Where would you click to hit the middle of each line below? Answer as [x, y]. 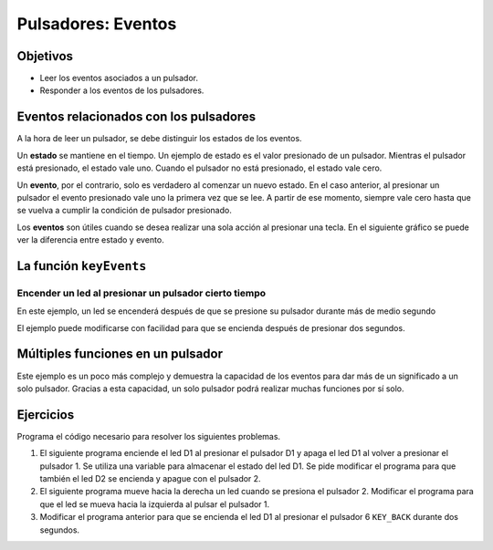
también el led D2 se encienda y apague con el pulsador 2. [150, 479]
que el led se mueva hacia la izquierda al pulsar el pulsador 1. [155, 504]
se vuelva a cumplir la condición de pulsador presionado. [124, 211]
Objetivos [45, 56]
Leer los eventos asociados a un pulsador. [119, 78]
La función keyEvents [82, 266]
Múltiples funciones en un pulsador [120, 354]
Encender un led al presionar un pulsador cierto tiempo [142, 293]
